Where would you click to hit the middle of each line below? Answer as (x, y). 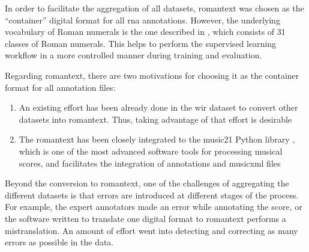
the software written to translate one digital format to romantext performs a (145, 218)
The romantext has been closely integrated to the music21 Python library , (157, 139)
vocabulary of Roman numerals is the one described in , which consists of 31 (145, 32)
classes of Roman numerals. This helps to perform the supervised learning (141, 43)
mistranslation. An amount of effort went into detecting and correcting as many (151, 230)
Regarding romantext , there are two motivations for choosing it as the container (152, 75)
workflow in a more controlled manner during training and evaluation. (133, 55)
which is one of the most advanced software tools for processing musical (151, 151)
